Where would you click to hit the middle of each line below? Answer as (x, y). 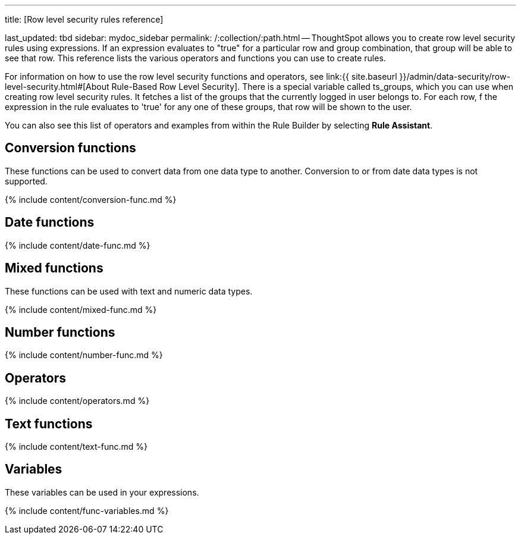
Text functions (49, 424)
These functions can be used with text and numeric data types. (129, 291)
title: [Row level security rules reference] (84, 19)
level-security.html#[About (57, 87)
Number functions (60, 332)
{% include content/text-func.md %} (76, 447)
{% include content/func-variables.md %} (87, 510)
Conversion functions (70, 148)
